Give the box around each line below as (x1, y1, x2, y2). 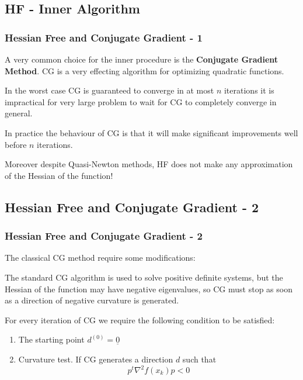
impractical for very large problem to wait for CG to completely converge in (5, 95, 277, 108)
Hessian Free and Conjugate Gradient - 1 (5, 30, 203, 44)
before (5, 138, 27, 150)
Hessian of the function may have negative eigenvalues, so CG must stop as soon (5, 282, 292, 295)
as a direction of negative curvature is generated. (5, 294, 179, 306)
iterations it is (224, 84, 274, 96)
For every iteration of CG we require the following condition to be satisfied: (5, 313, 275, 326)
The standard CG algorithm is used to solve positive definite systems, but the (5, 271, 283, 283)
